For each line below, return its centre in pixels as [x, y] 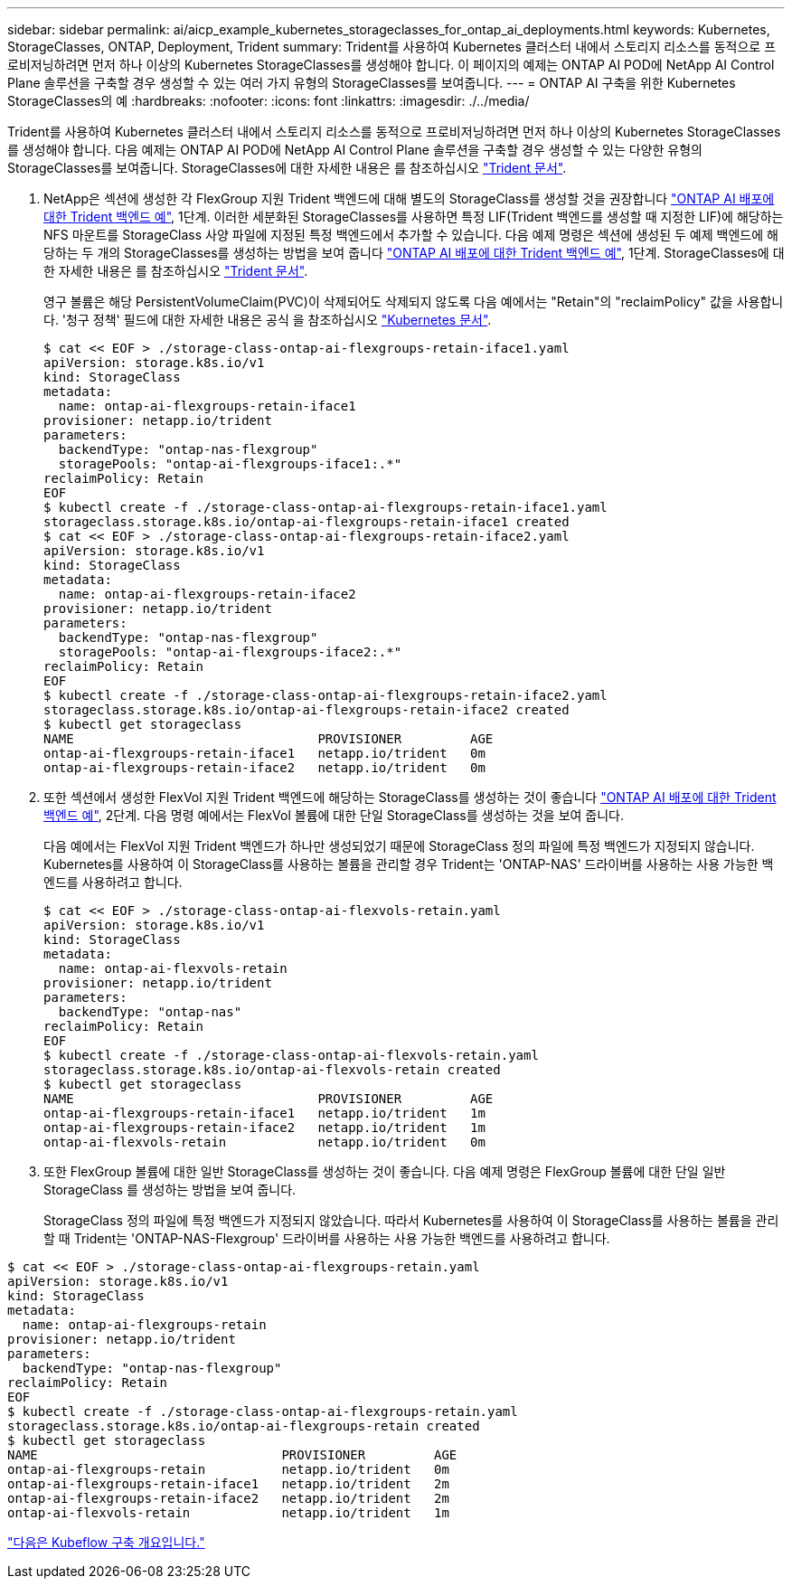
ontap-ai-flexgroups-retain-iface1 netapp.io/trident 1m [264, 1113]
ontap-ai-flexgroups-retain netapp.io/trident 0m [228, 1469]
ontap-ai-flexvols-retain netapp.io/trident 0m [264, 1142]
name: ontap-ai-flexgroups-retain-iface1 [207, 406]
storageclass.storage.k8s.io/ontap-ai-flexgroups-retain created [244, 1426]
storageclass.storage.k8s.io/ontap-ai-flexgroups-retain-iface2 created [306, 710]
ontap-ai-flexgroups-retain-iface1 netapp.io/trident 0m [264, 753]
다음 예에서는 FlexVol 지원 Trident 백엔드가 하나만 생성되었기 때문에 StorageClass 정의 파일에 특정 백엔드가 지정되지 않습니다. [399, 846]
